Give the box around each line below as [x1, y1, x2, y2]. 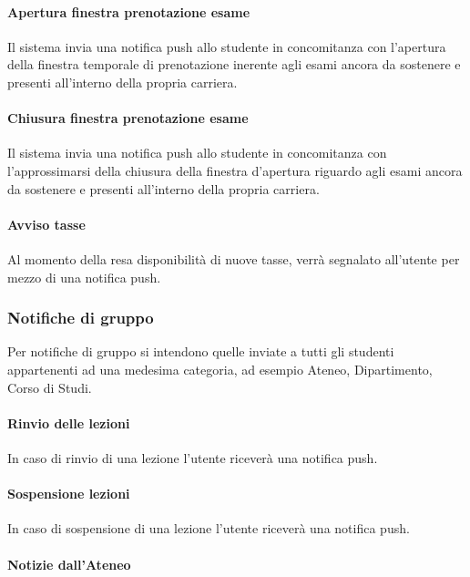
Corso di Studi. [7, 377, 92, 397]
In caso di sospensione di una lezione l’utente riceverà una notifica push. [7, 519, 410, 538]
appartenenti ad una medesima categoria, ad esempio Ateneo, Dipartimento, [7, 359, 433, 378]
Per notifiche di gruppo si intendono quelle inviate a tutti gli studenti [7, 342, 394, 361]
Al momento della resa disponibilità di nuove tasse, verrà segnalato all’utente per [7, 249, 460, 268]
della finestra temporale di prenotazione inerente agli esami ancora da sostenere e [7, 55, 461, 74]
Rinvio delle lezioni [7, 413, 130, 432]
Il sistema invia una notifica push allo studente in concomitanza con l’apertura [7, 36, 446, 56]
